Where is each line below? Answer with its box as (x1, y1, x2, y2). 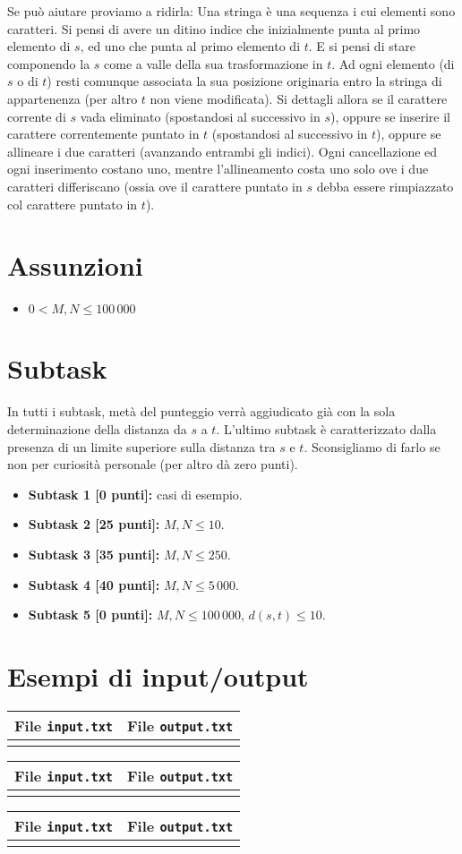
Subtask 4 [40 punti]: (28, 575, 160, 594)
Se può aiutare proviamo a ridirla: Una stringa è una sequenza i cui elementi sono (7, 2, 456, 20)
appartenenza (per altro (7, 89, 138, 107)
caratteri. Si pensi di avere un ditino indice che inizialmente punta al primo (7, 19, 421, 38)
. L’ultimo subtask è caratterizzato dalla (216, 419, 437, 438)
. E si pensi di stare (308, 37, 415, 56)
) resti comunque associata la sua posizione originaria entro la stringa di (47, 72, 442, 90)
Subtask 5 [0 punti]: (28, 605, 153, 624)
